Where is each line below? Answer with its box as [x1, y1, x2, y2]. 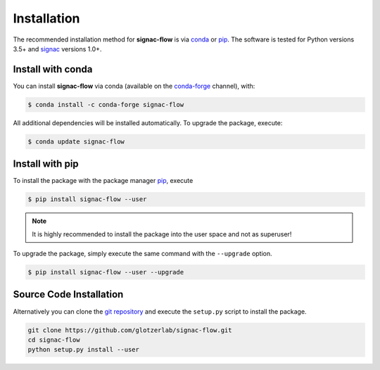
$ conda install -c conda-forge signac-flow [27, 101, 184, 108]
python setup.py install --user [27, 345, 140, 354]
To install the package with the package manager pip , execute [13, 177, 194, 185]
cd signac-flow [27, 336, 80, 344]
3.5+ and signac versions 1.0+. [13, 44, 102, 53]
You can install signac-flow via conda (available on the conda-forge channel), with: [13, 82, 255, 90]
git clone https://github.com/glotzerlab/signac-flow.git [27, 326, 232, 334]
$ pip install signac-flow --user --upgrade [27, 268, 184, 276]
